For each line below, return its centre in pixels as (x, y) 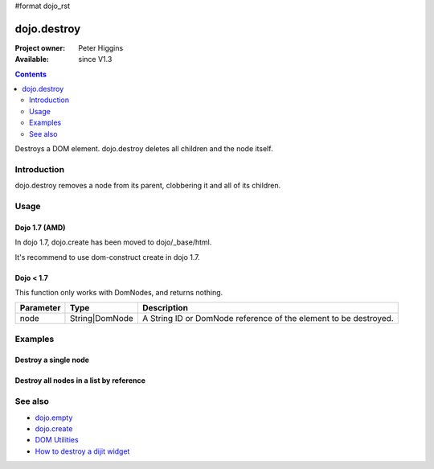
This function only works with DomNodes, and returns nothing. (119, 292)
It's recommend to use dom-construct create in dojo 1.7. (107, 257)
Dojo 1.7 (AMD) (40, 227)
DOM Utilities (57, 440)
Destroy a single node (52, 360)
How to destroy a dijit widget (82, 451)
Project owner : (40, 47)
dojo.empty (54, 418)
